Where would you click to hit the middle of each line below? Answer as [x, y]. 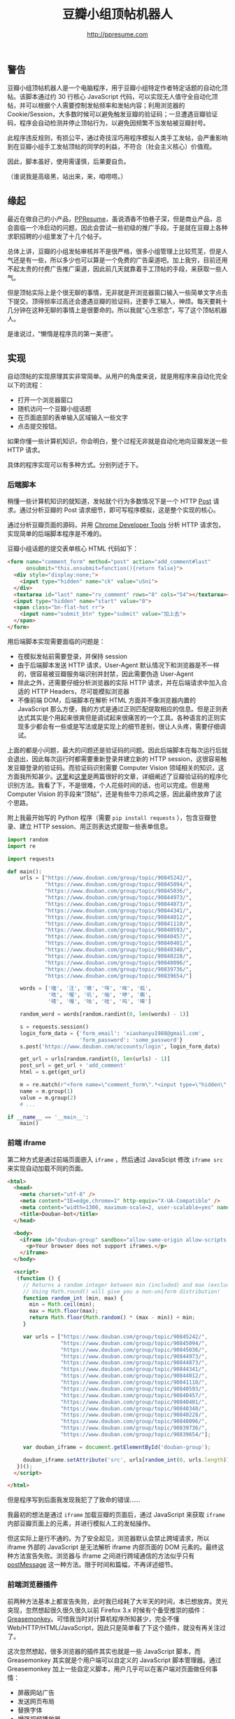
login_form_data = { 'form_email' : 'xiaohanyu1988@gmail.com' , [112, 1033]
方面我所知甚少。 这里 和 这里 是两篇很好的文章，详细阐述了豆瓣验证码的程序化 [117, 776]
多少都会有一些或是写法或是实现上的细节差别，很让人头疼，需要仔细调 [124, 726]
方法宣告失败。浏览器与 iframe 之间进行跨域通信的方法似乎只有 [104, 1556]
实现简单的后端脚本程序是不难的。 [56, 534]
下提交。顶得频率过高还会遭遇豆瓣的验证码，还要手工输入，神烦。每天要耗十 [117, 302]
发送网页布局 [36, 1701]
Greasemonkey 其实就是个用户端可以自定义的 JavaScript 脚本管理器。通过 [114, 1660]
